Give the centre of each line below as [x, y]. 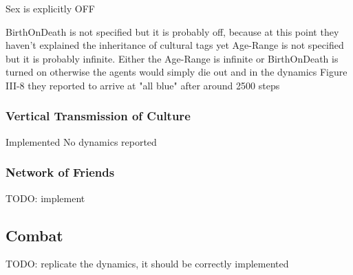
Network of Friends [60, 172]
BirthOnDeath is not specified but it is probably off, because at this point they [172, 31]
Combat [34, 235]
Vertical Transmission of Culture [98, 116]
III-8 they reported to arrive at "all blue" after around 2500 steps [143, 85]
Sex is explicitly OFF [50, 8]
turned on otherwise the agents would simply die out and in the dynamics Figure [176, 72]
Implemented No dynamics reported [81, 141]
